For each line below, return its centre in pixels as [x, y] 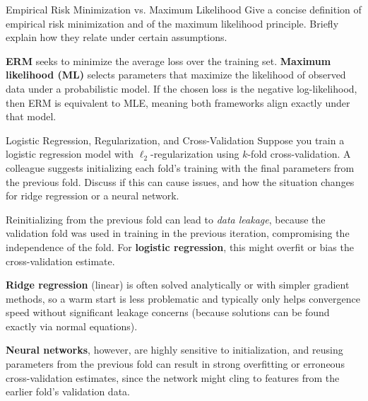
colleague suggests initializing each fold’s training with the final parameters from [180, 167]
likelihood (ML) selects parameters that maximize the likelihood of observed [176, 75]
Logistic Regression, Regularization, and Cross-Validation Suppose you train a [175, 140]
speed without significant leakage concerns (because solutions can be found [168, 312]
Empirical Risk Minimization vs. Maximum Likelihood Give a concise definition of [184, 9]
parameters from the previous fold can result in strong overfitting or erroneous [175, 364]
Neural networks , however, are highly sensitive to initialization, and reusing [174, 350]
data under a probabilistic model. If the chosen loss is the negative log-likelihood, [182, 88]
